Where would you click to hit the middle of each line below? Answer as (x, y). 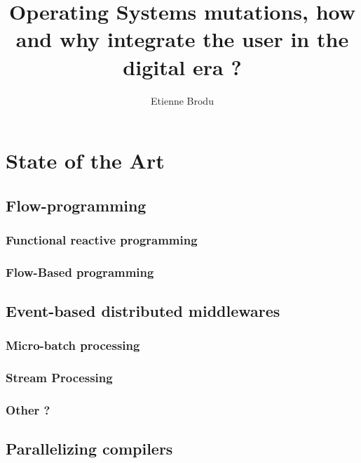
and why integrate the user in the (182, 39)
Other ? (28, 410)
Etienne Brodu (182, 100)
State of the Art (85, 161)
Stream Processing (59, 378)
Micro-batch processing (73, 345)
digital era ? (182, 66)
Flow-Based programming (80, 272)
